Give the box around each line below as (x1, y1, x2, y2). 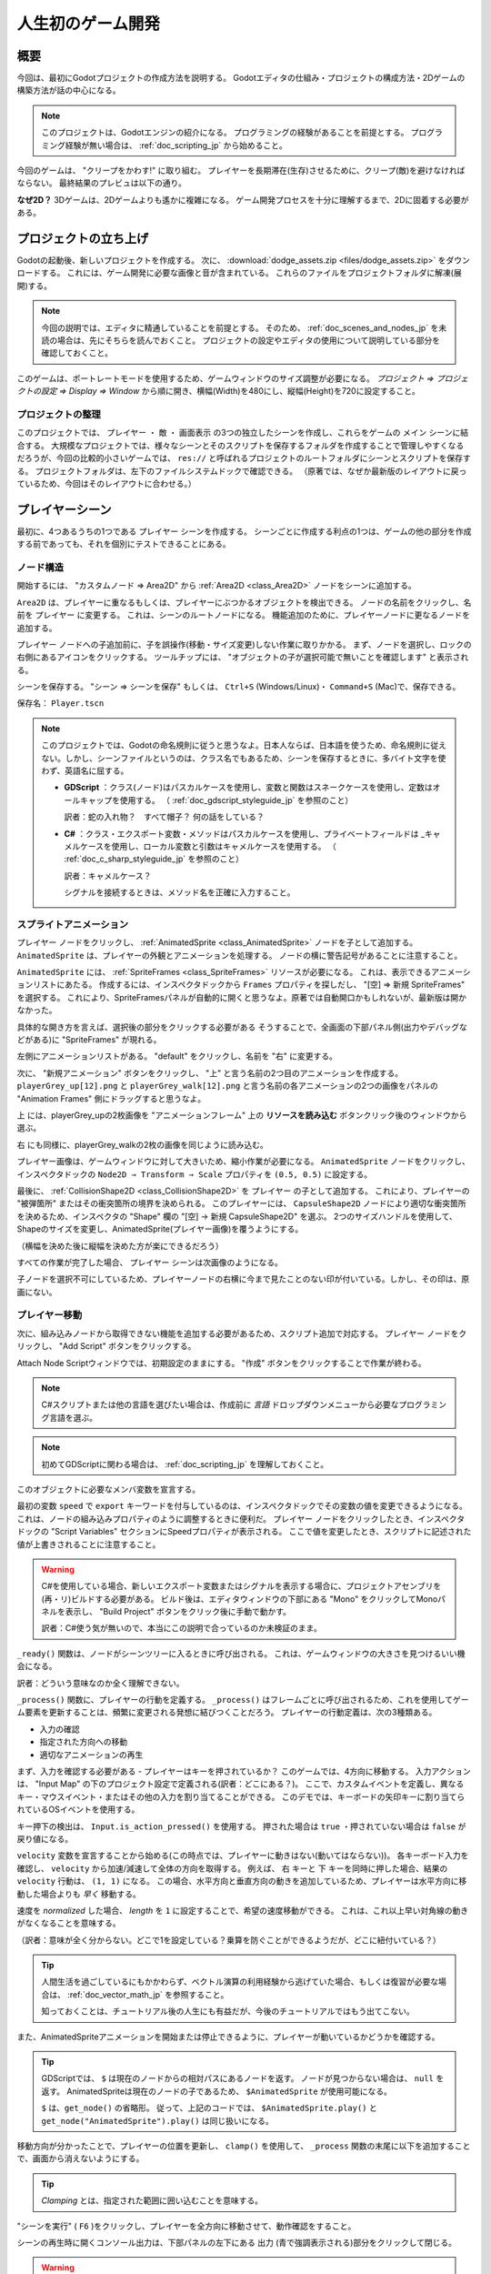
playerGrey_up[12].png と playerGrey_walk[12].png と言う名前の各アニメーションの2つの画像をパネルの (16, 1081, 438, 1092)
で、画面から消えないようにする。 (16, 2153, 145, 2164)
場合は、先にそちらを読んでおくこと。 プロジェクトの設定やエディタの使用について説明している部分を (56, 335, 441, 346)
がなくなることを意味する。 (16, 1917, 121, 1928)
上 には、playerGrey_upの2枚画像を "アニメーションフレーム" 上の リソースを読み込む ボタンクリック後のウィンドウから (16, 1110, 467, 1121)
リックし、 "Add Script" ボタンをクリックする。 (16, 1341, 196, 1352)
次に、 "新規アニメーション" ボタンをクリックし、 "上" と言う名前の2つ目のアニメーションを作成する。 (16, 1067, 404, 1078)
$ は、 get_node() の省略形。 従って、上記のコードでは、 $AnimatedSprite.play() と (41, 2102, 377, 2114)
